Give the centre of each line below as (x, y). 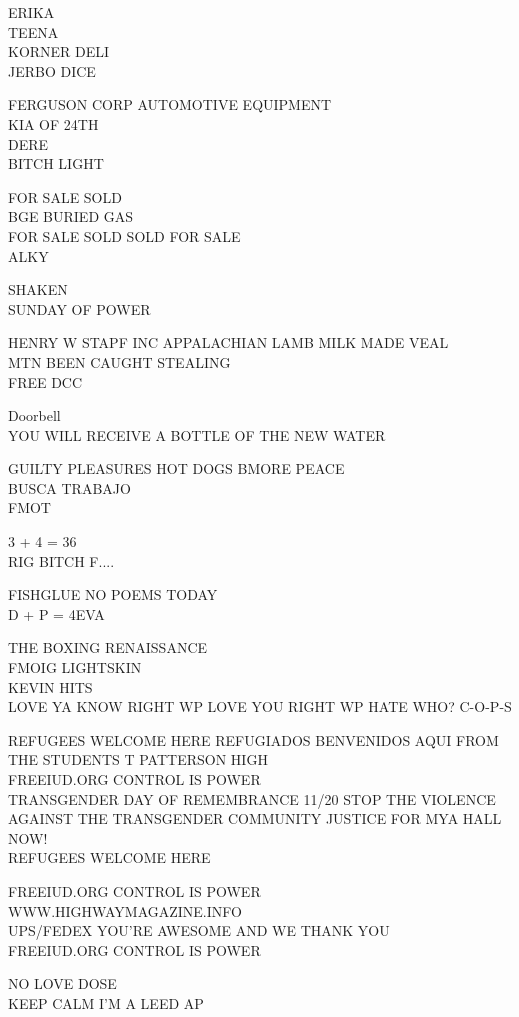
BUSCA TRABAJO (69, 487)
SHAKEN (38, 289)
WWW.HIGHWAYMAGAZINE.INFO (125, 910)
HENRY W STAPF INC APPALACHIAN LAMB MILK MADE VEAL (228, 342)
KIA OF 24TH (53, 123)
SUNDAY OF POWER (79, 308)
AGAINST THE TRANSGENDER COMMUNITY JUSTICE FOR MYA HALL (255, 818)
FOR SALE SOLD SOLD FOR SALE (124, 235)
